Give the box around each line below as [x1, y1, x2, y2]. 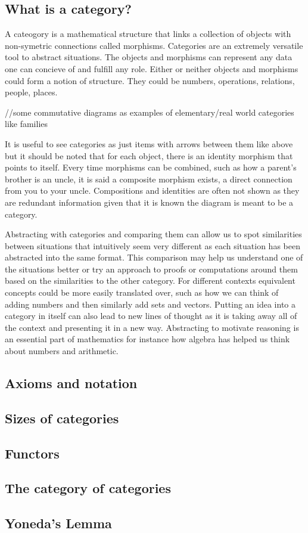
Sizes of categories [5, 408, 119, 427]
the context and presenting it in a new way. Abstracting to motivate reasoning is [5, 321, 299, 333]
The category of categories [5, 479, 171, 497]
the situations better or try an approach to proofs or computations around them [5, 262, 298, 275]
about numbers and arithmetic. [5, 345, 119, 357]
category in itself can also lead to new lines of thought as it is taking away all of [5, 309, 297, 322]
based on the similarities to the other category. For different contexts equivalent [5, 274, 295, 287]
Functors [5, 444, 60, 462]
